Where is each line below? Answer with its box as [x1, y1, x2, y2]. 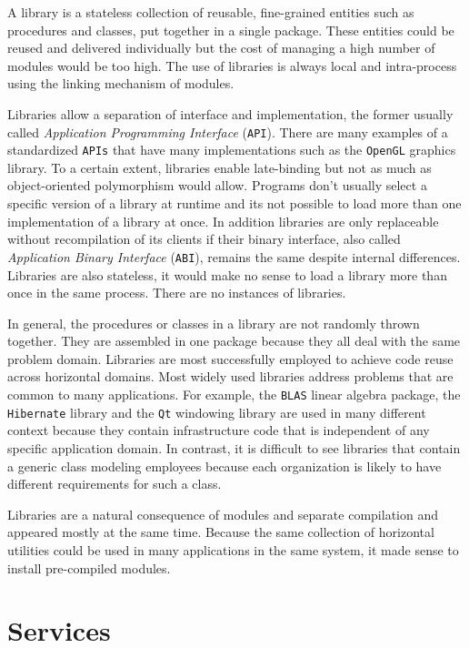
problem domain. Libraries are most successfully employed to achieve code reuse [7, 349, 454, 368]
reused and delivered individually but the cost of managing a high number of [7, 38, 435, 57]
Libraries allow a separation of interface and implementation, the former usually [7, 104, 454, 123]
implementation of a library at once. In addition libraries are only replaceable [7, 211, 439, 230]
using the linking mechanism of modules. [7, 74, 234, 93]
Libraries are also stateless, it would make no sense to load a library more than [7, 265, 447, 284]
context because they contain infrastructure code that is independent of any [7, 420, 430, 440]
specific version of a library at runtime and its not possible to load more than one [7, 194, 462, 213]
